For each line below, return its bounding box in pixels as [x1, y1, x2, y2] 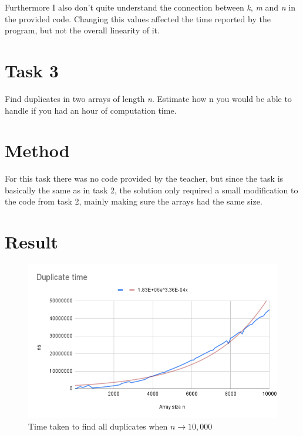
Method [5, 138, 70, 162]
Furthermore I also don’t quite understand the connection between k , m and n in [5, 1, 295, 13]
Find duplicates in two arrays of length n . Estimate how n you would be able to [5, 92, 292, 104]
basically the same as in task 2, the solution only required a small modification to [5, 183, 298, 196]
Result [5, 230, 58, 254]
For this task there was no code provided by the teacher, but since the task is [5, 172, 284, 185]
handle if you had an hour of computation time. [5, 104, 177, 116]
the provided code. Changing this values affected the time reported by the [5, 12, 271, 25]
